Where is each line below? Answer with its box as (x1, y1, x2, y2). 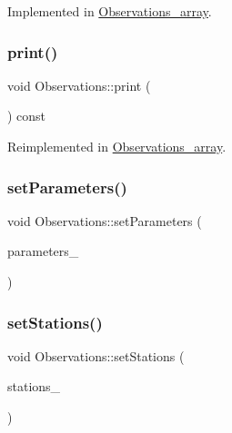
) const (7, 106, 46, 125)
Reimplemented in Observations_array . (7, 137, 227, 155)
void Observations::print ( (7, 75, 151, 94)
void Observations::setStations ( (7, 346, 185, 365)
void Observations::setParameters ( (7, 211, 202, 230)
